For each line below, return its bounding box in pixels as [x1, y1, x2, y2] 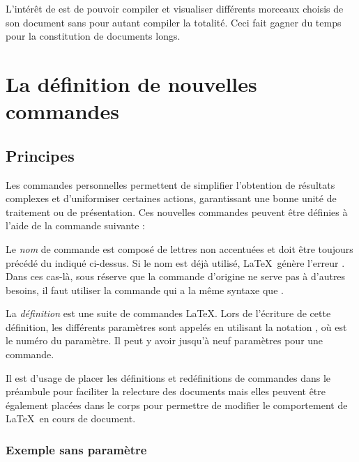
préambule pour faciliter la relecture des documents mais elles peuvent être [6, 384, 326, 399]
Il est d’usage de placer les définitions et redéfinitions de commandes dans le [6, 370, 331, 385]
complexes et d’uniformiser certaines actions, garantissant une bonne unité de [6, 191, 337, 206]
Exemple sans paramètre [6, 440, 147, 458]
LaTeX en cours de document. [6, 411, 136, 426]
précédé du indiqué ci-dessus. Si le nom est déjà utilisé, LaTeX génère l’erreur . [6, 255, 345, 270]
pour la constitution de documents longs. [6, 29, 181, 43]
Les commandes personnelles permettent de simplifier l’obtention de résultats [6, 177, 335, 192]
